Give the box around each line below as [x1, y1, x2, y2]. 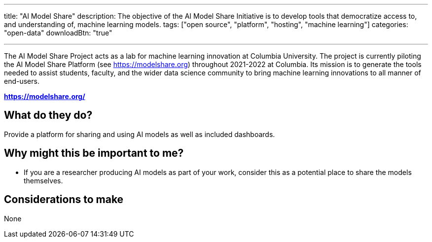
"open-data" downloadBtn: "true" [4, 29, 112, 37]
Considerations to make [4, 193, 124, 206]
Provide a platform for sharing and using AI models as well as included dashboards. [4, 130, 275, 138]
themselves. [24, 176, 63, 185]
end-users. [4, 77, 39, 85]
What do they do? [4, 109, 93, 122]
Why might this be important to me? [4, 147, 184, 160]
